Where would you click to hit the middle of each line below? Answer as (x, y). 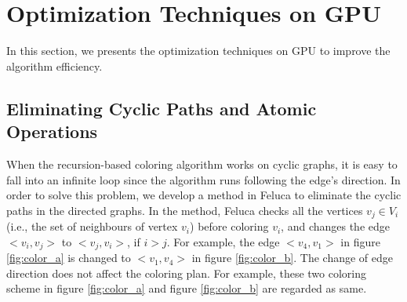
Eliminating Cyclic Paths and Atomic (162, 108)
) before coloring (229, 226)
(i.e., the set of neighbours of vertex (92, 226)
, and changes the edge (335, 226)
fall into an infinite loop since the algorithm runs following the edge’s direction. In (203, 179)
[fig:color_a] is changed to (69, 258)
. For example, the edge (223, 241)
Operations (52, 131)
